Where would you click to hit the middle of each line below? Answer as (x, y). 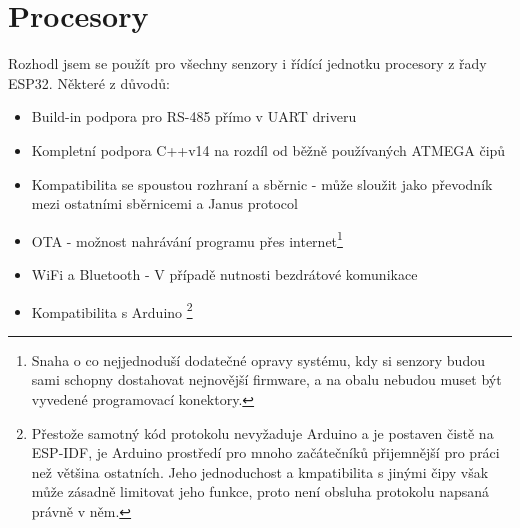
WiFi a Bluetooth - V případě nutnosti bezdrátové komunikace (224, 273)
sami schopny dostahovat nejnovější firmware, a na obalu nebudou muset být (266, 379)
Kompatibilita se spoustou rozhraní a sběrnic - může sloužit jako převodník (262, 183)
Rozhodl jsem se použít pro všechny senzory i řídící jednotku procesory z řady (247, 63)
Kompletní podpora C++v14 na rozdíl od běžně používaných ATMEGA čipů (268, 149)
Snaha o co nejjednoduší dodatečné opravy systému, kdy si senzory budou (258, 359)
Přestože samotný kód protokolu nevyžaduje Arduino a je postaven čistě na (262, 432)
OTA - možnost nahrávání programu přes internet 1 (187, 239)
